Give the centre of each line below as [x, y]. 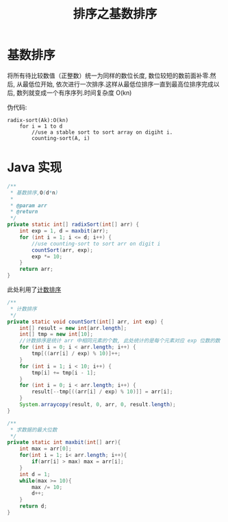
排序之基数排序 [115, 14]
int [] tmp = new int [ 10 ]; [56, 334]
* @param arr [29, 205]
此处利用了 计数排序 [34, 289]
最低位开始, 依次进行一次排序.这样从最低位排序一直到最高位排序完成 [118, 84]
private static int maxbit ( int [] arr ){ [64, 442]
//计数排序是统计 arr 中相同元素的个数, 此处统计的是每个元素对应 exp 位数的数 [120, 341]
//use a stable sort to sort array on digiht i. [102, 132]
